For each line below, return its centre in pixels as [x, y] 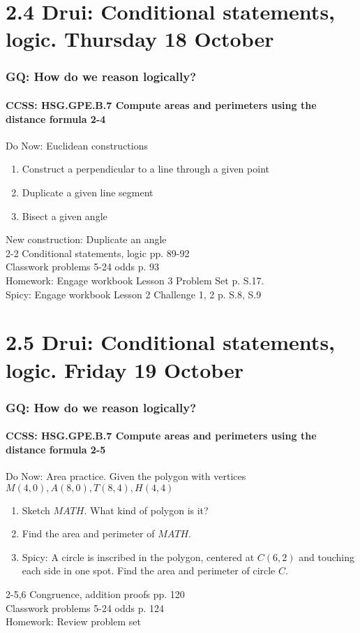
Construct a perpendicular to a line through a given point [145, 169]
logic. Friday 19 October [125, 369]
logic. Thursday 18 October [140, 39]
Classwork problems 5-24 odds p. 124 [85, 607]
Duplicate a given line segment [88, 192]
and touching [327, 556]
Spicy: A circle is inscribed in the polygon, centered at [138, 556]
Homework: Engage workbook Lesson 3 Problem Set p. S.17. [135, 280]
